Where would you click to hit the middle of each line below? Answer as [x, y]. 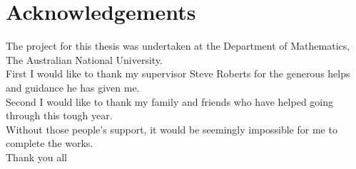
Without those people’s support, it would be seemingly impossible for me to [172, 129]
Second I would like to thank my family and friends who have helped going [170, 101]
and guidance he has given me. [73, 87]
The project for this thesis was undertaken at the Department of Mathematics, [178, 46]
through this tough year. [59, 115]
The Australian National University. [84, 59]
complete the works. [50, 143]
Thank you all [36, 157]
